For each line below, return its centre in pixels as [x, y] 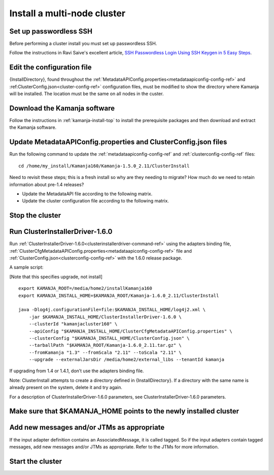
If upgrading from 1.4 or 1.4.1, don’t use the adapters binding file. [77, 371]
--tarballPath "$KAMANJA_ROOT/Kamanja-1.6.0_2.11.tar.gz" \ [105, 345]
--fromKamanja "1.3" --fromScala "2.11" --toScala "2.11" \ [105, 352]
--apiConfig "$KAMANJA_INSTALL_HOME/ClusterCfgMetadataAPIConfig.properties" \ [131, 331]
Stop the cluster [35, 215]
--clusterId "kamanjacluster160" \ [73, 324]
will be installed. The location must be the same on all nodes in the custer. [87, 94]
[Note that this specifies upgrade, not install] [56, 277]
